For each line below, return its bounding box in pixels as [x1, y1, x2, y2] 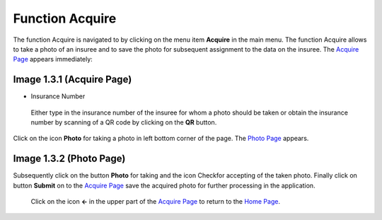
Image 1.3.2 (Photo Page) [13, 153, 126, 165]
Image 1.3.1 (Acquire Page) [13, 74, 132, 86]
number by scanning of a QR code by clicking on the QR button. [30, 118, 217, 127]
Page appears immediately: [13, 55, 93, 64]
